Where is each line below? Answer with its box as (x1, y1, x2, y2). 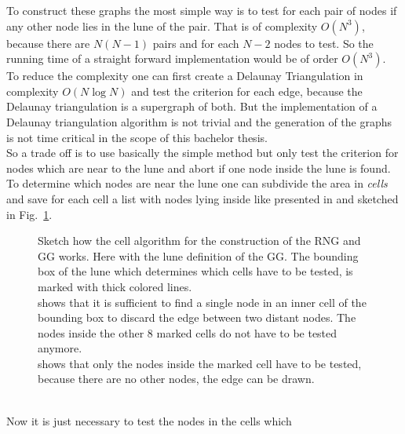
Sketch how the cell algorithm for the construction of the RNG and (38, 232, 361, 249)
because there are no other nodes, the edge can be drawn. (38, 370, 315, 387)
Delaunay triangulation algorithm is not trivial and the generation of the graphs (6, 113, 392, 129)
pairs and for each (152, 35, 239, 51)
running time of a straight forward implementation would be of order (6, 50, 338, 67)
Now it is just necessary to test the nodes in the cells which (6, 412, 292, 429)
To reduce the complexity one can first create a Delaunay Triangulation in (6, 67, 363, 84)
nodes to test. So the (274, 35, 374, 51)
